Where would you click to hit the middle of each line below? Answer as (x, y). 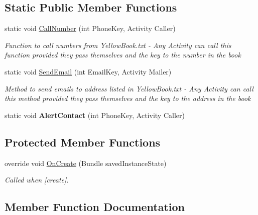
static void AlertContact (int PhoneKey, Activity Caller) (95, 115)
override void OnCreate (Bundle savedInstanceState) (86, 163)
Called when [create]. (37, 180)
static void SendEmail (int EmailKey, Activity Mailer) (88, 71)
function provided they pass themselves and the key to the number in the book (123, 55)
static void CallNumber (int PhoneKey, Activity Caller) (90, 28)
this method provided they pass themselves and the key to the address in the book (128, 98)
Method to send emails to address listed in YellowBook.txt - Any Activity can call (129, 88)
